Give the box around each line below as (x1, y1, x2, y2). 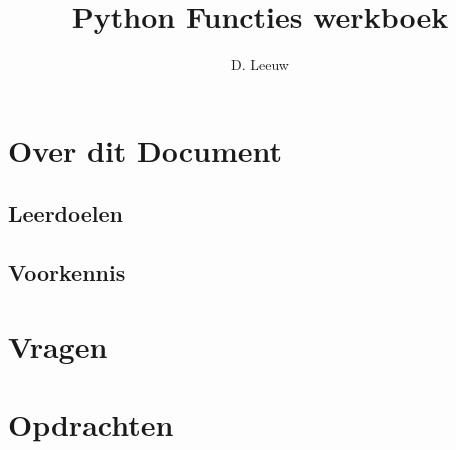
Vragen (8, 325, 108, 366)
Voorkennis (8, 257, 126, 288)
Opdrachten (8, 404, 174, 445)
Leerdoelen (8, 198, 124, 229)
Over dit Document (8, 129, 283, 170)
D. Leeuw (231, 54, 289, 75)
